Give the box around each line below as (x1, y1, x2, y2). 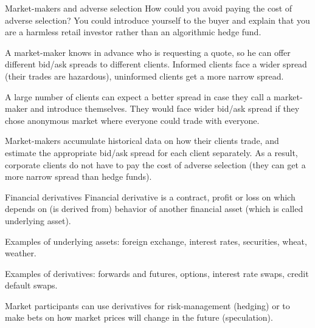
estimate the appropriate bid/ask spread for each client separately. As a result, (5, 146, 298, 159)
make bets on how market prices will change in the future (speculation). (5, 311, 273, 324)
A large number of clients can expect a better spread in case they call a (5, 90, 271, 103)
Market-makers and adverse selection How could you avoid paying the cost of (5, 2, 292, 14)
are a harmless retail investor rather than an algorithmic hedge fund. (5, 26, 261, 38)
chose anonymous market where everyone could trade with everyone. (5, 114, 260, 126)
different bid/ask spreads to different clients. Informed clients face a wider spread (5, 58, 307, 70)
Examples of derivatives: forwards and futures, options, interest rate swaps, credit (5, 267, 309, 279)
